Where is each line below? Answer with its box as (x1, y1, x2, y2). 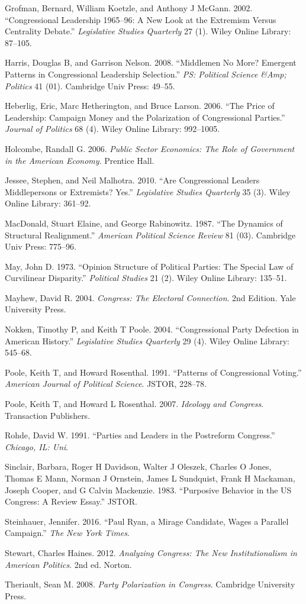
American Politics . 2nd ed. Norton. (5, 558, 132, 570)
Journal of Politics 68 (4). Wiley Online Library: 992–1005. (5, 122, 220, 135)
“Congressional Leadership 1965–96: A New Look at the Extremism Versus (5, 13, 276, 25)
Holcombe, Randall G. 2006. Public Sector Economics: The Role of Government (5, 142, 295, 154)
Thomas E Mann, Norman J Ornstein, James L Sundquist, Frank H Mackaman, (5, 472, 295, 484)
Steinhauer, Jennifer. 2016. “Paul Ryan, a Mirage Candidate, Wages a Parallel (5, 515, 289, 527)
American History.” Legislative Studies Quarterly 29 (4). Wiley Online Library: (5, 334, 289, 347)
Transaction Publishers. (5, 409, 91, 421)
